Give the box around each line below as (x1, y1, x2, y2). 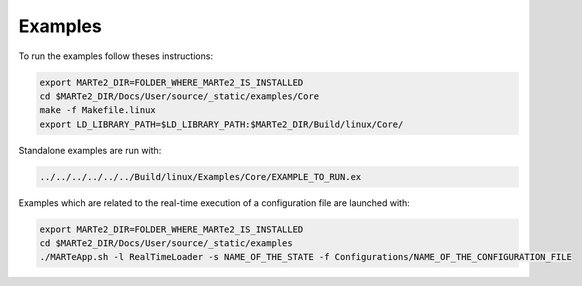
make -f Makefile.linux (39, 105, 157, 116)
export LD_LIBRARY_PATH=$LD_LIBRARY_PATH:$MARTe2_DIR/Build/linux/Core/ (39, 118, 404, 130)
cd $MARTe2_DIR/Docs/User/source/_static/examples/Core (39, 90, 320, 102)
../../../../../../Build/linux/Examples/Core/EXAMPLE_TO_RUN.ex (39, 171, 362, 182)
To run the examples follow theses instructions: (18, 50, 214, 62)
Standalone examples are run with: (18, 144, 162, 156)
